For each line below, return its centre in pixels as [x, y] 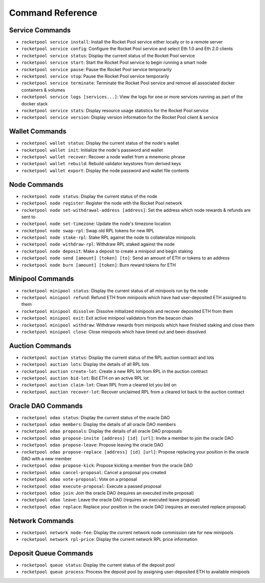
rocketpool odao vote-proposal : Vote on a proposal [79, 479]
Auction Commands [40, 346]
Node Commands [36, 185]
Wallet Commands [38, 132]
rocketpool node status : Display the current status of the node [89, 196]
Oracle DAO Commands [46, 406]
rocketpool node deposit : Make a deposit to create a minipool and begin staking [107, 251]
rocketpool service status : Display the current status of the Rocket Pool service [108, 55]
